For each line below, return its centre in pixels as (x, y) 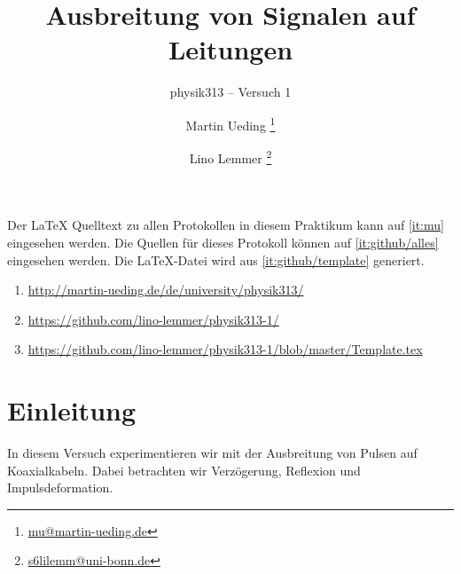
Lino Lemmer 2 (230, 157)
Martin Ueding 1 (230, 123)
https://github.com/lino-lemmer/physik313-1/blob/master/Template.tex (225, 349)
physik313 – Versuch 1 (230, 92)
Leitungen (230, 49)
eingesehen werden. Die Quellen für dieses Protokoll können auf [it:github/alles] (223, 242)
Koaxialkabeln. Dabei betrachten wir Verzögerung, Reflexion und (184, 470)
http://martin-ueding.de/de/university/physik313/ (166, 290)
